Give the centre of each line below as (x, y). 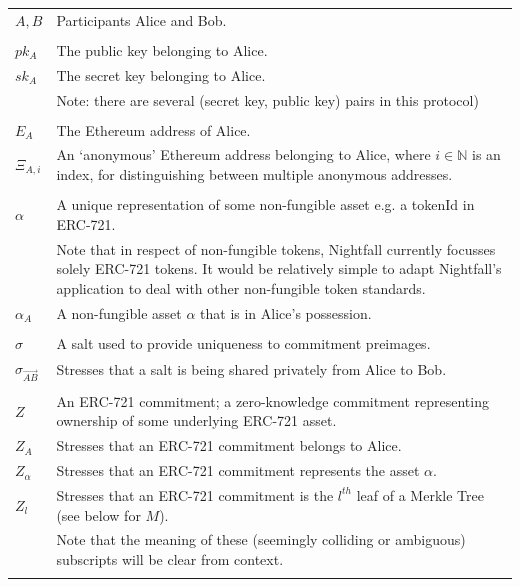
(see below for (98, 514)
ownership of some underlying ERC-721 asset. (196, 420)
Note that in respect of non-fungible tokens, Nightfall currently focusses (276, 248)
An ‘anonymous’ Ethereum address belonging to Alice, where (243, 154)
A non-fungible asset (119, 312)
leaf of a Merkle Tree (420, 494)
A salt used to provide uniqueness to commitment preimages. (243, 342)
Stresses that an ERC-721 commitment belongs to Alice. (229, 445)
